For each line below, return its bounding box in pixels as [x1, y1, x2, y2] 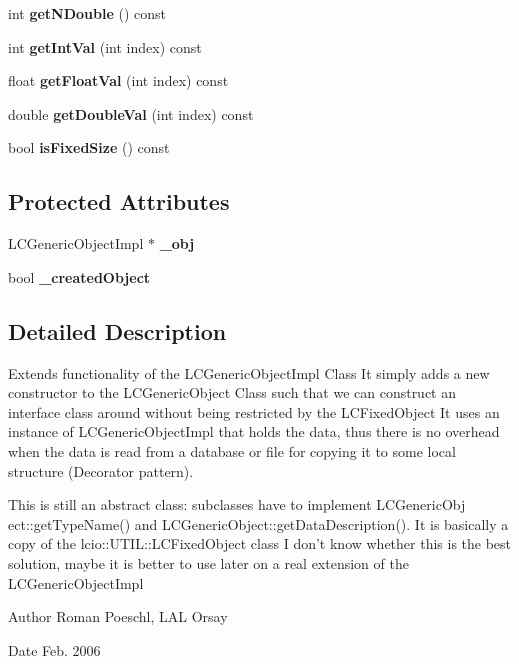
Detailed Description [8, 315, 227, 346]
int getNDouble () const [8, 3, 167, 23]
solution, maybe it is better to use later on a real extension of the [8, 552, 409, 573]
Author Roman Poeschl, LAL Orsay [8, 606, 228, 627]
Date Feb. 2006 [8, 639, 101, 660]
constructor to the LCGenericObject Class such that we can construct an [8, 382, 457, 403]
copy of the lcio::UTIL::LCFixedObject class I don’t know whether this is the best [8, 533, 512, 554]
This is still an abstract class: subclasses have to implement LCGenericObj [8, 494, 466, 515]
